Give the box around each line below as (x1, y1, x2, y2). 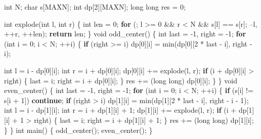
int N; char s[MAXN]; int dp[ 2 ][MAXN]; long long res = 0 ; (4, 2, 186, 12)
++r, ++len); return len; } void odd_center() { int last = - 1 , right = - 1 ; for (4, 28, 246, 39)
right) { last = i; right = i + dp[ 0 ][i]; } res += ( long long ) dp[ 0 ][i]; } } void (4, 75, 237, 85)
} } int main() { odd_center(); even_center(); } (4, 124, 153, 135)
